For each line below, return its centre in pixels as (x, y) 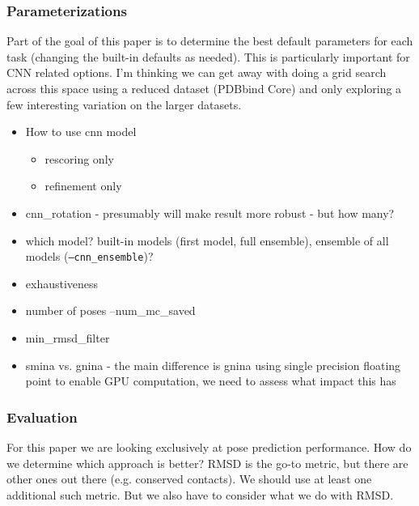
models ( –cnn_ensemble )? (89, 256)
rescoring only (79, 158)
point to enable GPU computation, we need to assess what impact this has (211, 381)
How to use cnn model (81, 132)
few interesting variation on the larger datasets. (124, 104)
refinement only (83, 186)
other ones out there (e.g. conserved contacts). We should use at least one (189, 479)
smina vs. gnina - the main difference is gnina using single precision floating (213, 365)
